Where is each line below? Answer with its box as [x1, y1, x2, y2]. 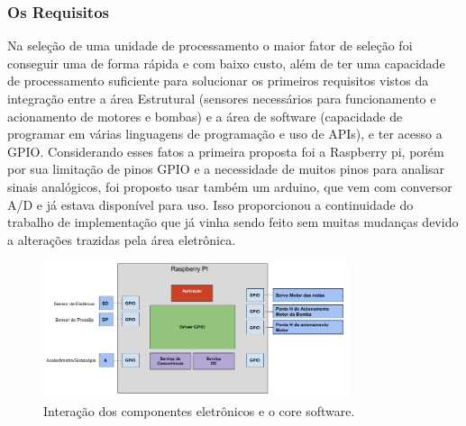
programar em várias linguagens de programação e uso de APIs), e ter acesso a [7, 124, 443, 143]
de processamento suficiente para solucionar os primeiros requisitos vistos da [7, 71, 429, 90]
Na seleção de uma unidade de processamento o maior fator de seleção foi [7, 36, 413, 55]
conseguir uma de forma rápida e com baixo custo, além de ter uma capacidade [7, 53, 445, 72]
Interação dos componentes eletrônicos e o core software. [43, 401, 355, 420]
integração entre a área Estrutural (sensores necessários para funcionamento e [7, 89, 436, 107]
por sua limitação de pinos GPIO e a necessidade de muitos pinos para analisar [7, 159, 445, 178]
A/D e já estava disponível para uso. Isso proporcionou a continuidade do [7, 195, 414, 213]
